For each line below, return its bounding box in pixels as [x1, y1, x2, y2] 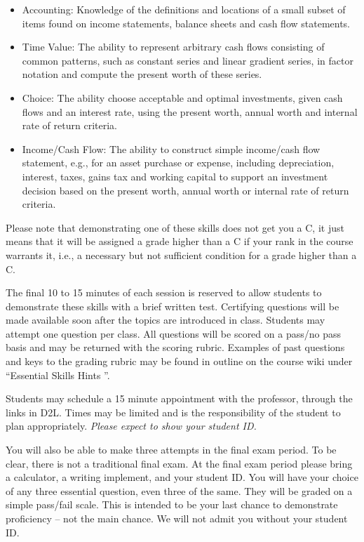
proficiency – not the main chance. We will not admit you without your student [6, 511, 348, 525]
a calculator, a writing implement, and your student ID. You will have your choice [6, 470, 358, 484]
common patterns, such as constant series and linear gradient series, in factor [22, 53, 353, 67]
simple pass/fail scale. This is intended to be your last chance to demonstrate [6, 497, 338, 512]
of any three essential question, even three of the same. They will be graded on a [6, 483, 353, 498]
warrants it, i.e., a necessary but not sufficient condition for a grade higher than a [6, 247, 357, 262]
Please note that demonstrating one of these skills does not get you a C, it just [6, 220, 344, 234]
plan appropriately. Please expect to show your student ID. [6, 418, 257, 433]
